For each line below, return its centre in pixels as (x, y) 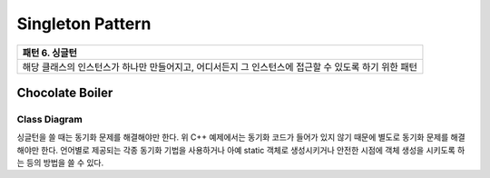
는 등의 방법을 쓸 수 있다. (60, 163)
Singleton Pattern (84, 24)
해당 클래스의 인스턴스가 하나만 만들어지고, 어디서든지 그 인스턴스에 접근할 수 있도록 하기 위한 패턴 (220, 66)
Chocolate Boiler (65, 92)
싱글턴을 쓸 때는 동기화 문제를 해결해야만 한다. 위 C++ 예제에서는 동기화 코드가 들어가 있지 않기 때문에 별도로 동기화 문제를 (233, 137)
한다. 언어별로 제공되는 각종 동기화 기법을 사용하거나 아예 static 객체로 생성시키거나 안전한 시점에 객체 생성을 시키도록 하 (253, 150)
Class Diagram (50, 119)
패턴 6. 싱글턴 (49, 53)
